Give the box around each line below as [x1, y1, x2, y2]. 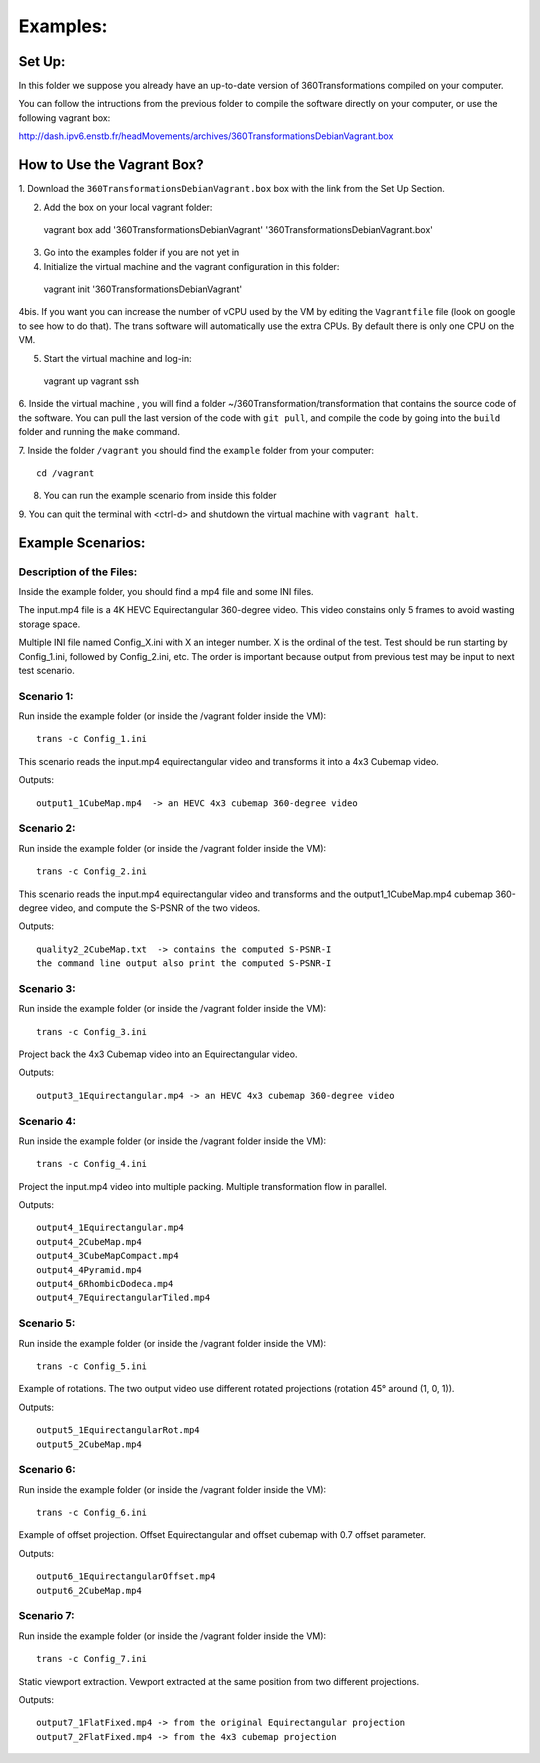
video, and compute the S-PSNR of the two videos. [50, 901, 261, 914]
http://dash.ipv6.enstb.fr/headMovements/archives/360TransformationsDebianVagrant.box [18, 130, 394, 142]
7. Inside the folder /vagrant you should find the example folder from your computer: [18, 444, 375, 456]
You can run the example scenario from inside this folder [43, 490, 277, 502]
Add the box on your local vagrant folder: [43, 201, 213, 213]
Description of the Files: [18, 565, 138, 579]
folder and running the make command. [18, 426, 180, 438]
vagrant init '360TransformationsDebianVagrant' [43, 283, 243, 295]
